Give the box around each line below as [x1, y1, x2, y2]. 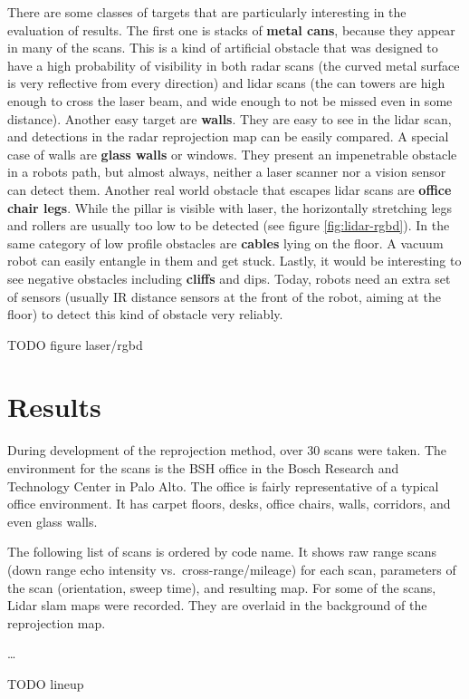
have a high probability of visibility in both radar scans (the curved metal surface [7, 55, 460, 74]
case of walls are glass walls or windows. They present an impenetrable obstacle [7, 144, 457, 163]
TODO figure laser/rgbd [7, 335, 143, 354]
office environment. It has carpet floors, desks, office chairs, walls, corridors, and [7, 494, 451, 513]
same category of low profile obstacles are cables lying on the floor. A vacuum [7, 233, 444, 252]
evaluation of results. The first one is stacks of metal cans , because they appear [7, 20, 455, 39]
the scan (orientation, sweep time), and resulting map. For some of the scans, [7, 578, 436, 597]
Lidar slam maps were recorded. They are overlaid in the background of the [7, 596, 427, 615]
